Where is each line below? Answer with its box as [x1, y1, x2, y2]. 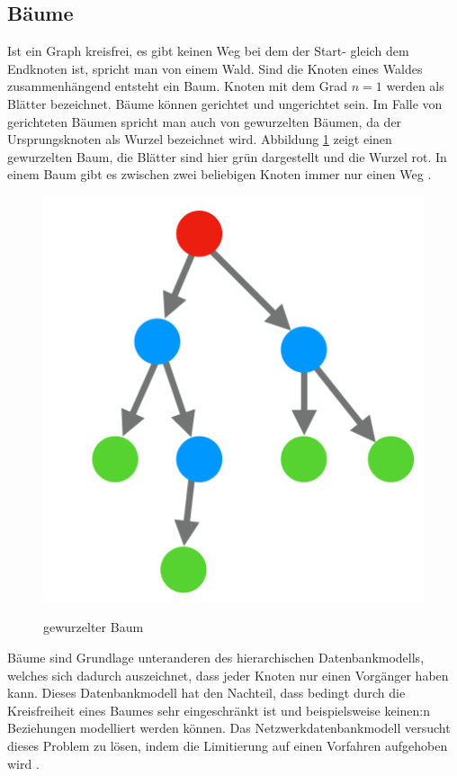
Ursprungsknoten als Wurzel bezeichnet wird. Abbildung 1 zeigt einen [7, 130, 392, 149]
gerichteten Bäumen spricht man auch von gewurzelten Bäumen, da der [7, 112, 402, 131]
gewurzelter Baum [43, 618, 144, 636]
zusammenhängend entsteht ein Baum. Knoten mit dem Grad [7, 77, 348, 95]
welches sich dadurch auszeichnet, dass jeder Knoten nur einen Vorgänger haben [7, 665, 449, 684]
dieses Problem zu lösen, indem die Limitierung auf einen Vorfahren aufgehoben [7, 735, 448, 754]
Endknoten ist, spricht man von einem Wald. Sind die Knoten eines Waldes [7, 59, 423, 77]
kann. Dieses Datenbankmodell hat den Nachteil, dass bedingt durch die [7, 683, 406, 702]
